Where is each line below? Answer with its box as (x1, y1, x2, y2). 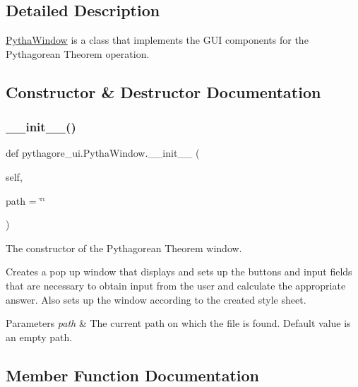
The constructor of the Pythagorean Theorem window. (6, 240, 242, 255)
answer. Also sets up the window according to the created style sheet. (6, 292, 306, 306)
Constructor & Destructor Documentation (6, 81, 321, 102)
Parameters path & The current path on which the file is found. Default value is (6, 316, 351, 331)
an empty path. (6, 329, 73, 344)
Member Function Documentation (6, 364, 260, 386)
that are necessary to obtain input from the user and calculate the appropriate (6, 278, 346, 292)
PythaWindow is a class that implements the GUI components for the (6, 32, 309, 47)
